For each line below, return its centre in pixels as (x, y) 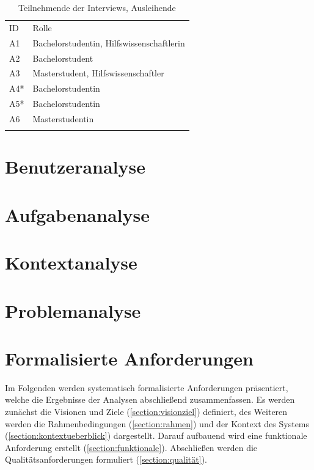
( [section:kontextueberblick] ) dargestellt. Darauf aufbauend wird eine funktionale (156, 435)
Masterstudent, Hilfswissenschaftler (98, 73)
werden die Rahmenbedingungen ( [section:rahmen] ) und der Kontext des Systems (157, 423)
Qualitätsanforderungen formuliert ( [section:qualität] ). (106, 459)
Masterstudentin (63, 118)
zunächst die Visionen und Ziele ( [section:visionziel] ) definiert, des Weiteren (146, 412)
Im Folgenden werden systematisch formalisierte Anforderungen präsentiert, (147, 387)
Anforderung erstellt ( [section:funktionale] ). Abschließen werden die (131, 447)
